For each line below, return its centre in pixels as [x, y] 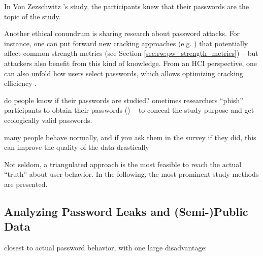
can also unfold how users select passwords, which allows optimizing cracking [124, 73]
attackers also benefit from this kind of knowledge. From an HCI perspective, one [131, 63]
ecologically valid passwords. [48, 120]
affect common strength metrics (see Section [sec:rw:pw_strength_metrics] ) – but [131, 53]
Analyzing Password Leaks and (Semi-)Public [126, 211]
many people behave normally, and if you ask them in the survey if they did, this [130, 137]
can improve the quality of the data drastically [77, 147]
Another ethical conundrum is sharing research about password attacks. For [122, 33]
